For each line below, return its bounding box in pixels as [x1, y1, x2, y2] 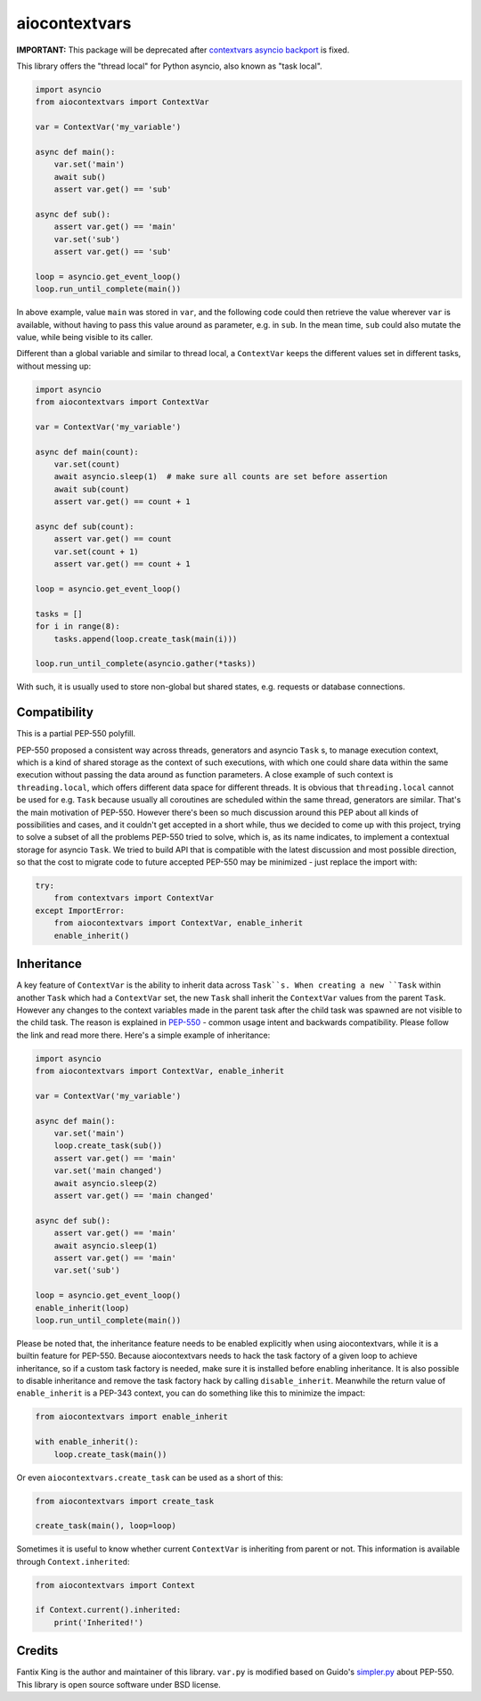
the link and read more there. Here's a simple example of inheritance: [16, 1030, 271, 1040]
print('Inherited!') [53, 1617, 144, 1627]
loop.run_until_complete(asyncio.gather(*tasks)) [35, 659, 257, 669]
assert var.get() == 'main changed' [53, 1190, 214, 1200]
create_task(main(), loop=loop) [35, 1521, 177, 1531]
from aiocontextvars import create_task [35, 1496, 214, 1506]
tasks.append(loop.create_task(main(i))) [53, 633, 238, 644]
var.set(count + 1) [53, 546, 140, 557]
